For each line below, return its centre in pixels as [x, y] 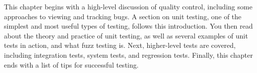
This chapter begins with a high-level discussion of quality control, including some [128, 6]
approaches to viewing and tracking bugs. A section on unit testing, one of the [123, 16]
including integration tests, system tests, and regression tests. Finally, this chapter [128, 55]
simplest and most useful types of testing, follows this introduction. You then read [128, 26]
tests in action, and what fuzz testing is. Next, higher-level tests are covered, [120, 45]
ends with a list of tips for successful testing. [71, 64]
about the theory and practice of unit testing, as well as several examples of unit [126, 35]
